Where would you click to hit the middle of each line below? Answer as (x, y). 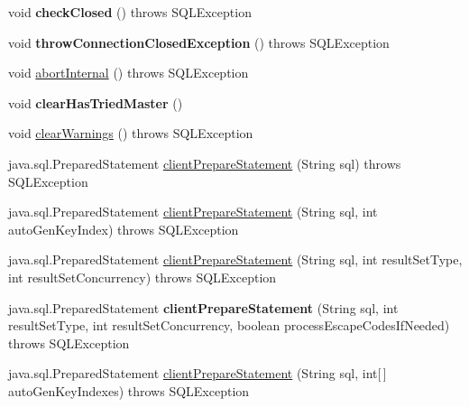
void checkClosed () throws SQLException (130, 12)
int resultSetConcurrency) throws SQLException (143, 277)
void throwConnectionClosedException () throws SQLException (199, 42)
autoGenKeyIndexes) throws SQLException (129, 390)
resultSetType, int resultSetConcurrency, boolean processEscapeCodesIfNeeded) (229, 325)
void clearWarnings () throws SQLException (131, 133)
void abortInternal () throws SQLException (129, 73)
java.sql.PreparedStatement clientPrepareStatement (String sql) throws (205, 163)
